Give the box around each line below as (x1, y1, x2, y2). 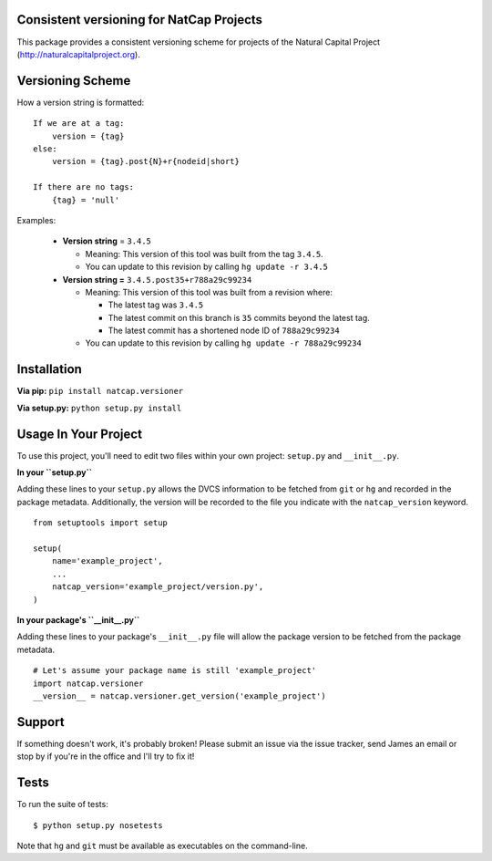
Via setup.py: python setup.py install (16, 402, 182, 413)
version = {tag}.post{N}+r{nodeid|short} (51, 156, 241, 167)
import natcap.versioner (33, 678, 144, 689)
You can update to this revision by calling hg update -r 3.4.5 (85, 261, 328, 273)
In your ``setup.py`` (16, 467, 93, 478)
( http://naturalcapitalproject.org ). (16, 48, 140, 59)
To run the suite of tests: (16, 799, 108, 810)
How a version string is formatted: (16, 97, 145, 108)
